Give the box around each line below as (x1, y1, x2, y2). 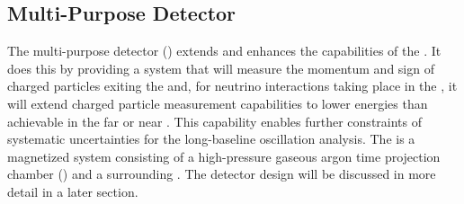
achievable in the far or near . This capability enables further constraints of (7, 111, 423, 130)
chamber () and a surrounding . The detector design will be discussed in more (7, 164, 436, 183)
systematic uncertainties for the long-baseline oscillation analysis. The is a (7, 129, 415, 148)
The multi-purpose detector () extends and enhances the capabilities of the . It (7, 41, 442, 60)
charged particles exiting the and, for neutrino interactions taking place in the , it (7, 76, 458, 95)
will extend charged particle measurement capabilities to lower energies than (7, 93, 428, 112)
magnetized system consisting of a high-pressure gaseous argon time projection (7, 146, 441, 165)
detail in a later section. (7, 182, 138, 200)
